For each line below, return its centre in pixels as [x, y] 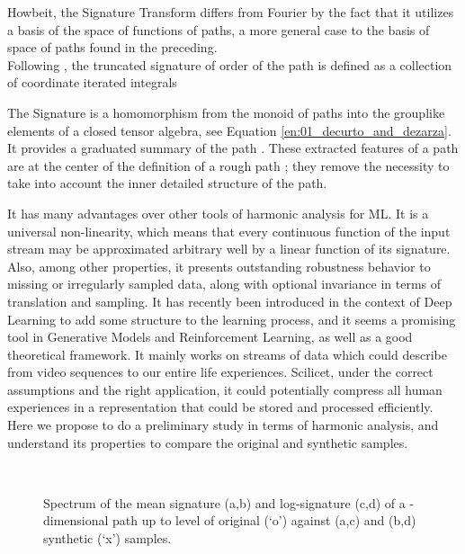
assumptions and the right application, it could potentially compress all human [225, 389]
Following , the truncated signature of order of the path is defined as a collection [230, 64]
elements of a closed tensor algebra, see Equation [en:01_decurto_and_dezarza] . [229, 130]
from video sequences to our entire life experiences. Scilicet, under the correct [220, 372]
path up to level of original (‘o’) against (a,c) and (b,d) [264, 520]
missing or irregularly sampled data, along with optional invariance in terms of [224, 284]
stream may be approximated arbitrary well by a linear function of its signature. [229, 249]
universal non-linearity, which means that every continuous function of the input [229, 231]
